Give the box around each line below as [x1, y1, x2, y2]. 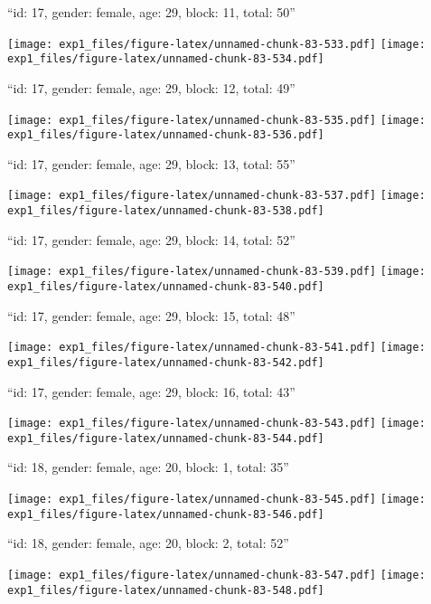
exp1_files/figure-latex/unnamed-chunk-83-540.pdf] [7, 279, 324, 293]
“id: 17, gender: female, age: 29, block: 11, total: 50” [7, 3, 295, 21]
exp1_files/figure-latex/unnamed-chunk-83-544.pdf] [7, 431, 324, 445]
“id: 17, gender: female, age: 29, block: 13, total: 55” [7, 154, 295, 173]
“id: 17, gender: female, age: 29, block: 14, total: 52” [7, 230, 295, 249]
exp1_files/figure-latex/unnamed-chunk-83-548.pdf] [7, 583, 324, 597]
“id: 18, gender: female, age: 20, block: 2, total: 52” [7, 533, 289, 552]
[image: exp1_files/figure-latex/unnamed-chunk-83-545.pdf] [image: [7, 493, 426, 506]
